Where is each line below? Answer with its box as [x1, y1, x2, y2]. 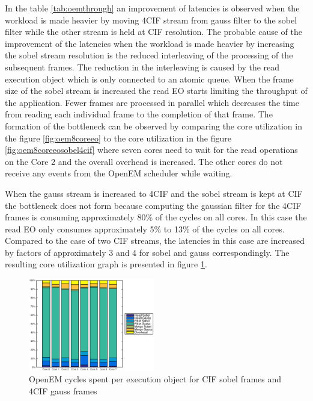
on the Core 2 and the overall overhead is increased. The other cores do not [5, 155, 283, 167]
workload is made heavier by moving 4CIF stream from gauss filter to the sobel [5, 13, 297, 26]
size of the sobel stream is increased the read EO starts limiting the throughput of [5, 84, 308, 97]
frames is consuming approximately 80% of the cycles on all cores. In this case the [5, 211, 307, 223]
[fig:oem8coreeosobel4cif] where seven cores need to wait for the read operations [5, 143, 298, 156]
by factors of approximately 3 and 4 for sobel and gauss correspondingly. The [5, 246, 290, 258]
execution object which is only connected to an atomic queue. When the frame [5, 72, 294, 85]
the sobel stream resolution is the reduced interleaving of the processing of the [5, 49, 293, 61]
